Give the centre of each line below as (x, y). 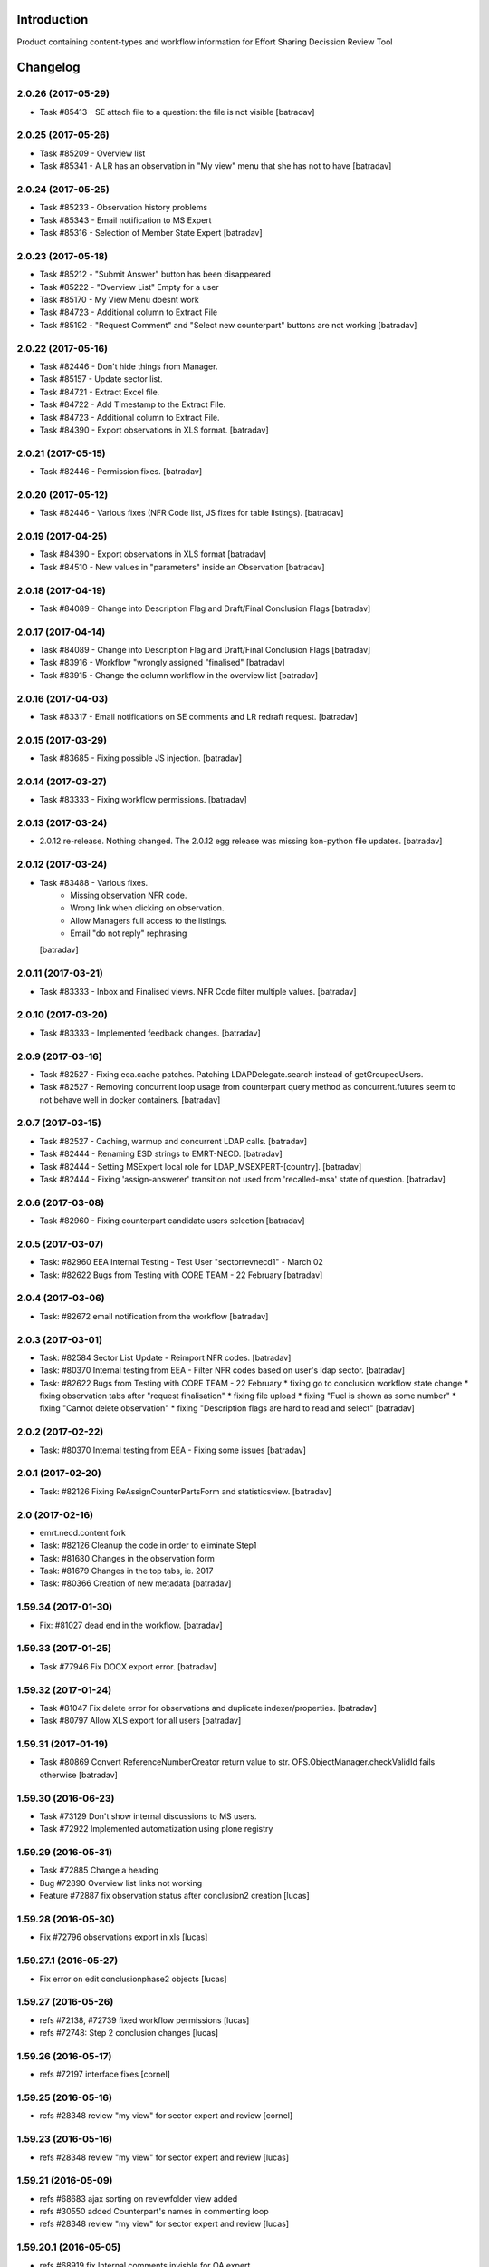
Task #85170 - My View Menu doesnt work (119, 300)
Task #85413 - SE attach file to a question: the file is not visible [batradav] (177, 112)
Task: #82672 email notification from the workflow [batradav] (154, 1316)
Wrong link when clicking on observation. (147, 908)
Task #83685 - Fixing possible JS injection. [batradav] (141, 758)
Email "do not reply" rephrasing (129, 933)
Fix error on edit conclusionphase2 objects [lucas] (133, 1979)
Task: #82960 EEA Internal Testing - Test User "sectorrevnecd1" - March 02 (181, 1262)
